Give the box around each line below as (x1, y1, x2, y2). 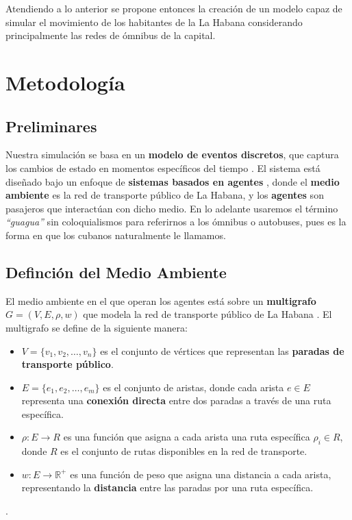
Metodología (5, 68, 125, 96)
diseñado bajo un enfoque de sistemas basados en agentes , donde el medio (5, 174, 340, 188)
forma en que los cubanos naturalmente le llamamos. (5, 227, 226, 242)
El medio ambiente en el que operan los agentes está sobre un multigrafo (5, 293, 316, 308)
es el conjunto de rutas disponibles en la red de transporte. (60, 444, 307, 458)
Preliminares (5, 115, 97, 136)
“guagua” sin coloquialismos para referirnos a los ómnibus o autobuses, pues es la (5, 214, 347, 229)
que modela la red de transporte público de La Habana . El (83, 307, 332, 321)
